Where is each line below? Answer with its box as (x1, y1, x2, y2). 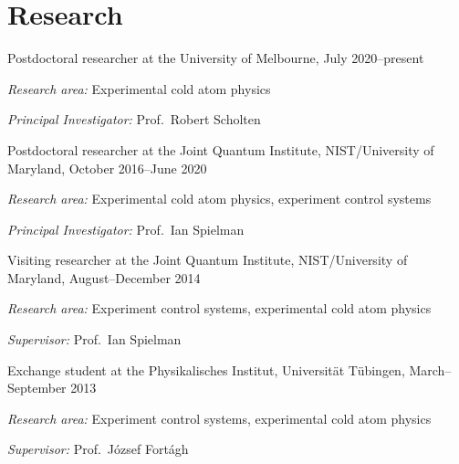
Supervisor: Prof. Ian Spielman (7, 330, 182, 349)
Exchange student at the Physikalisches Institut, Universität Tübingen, (7, 360, 405, 379)
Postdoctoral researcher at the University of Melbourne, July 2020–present (7, 48, 424, 68)
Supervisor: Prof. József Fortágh (7, 439, 189, 459)
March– (409, 360, 452, 379)
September (7, 378, 67, 397)
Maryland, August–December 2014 (7, 268, 201, 287)
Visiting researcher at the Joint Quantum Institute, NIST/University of (7, 250, 408, 269)
